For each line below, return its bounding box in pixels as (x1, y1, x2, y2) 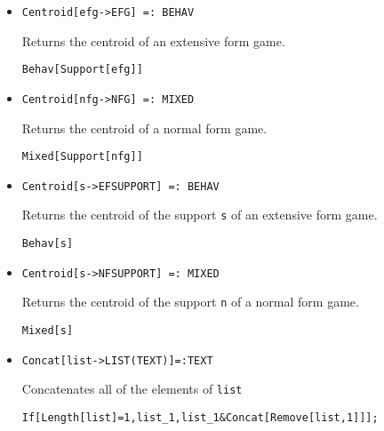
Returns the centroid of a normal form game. (21, 118, 268, 137)
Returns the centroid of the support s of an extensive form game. (21, 205, 378, 224)
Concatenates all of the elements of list (21, 379, 243, 398)
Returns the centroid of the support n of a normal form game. (21, 292, 359, 311)
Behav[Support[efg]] (21, 63, 143, 76)
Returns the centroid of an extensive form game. (21, 31, 285, 50)
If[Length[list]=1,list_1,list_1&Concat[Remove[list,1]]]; (21, 411, 379, 425)
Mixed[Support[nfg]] (21, 150, 143, 164)
